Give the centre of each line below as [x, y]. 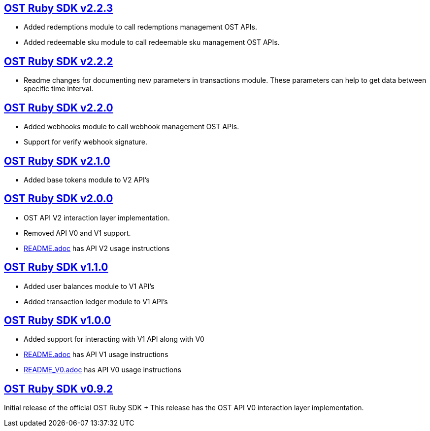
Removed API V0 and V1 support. [77, 233]
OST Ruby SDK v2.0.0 [59, 199]
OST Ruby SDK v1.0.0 [58, 321]
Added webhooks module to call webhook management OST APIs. [132, 127]
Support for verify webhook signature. [85, 142]
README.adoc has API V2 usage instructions [97, 248]
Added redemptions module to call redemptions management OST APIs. [141, 27]
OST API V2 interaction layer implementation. [97, 217]
